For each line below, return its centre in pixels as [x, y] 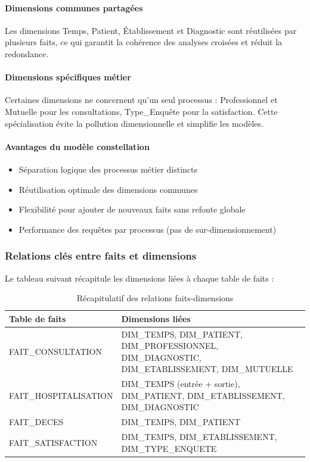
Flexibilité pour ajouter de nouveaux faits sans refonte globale [132, 209]
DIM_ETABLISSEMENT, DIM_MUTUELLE [207, 369]
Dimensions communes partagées [74, 7]
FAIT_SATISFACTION [53, 442]
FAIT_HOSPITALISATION [61, 395]
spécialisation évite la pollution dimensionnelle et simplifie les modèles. [134, 123]
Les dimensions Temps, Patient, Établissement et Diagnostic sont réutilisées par [151, 30]
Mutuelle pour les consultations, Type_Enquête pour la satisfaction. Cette [141, 111]
